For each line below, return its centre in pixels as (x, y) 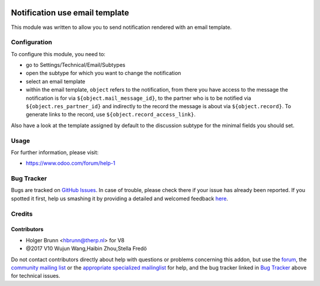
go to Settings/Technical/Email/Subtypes (76, 65)
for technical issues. (36, 276)
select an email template (55, 81)
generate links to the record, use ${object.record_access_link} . (111, 115)
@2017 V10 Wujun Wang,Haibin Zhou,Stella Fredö (87, 249)
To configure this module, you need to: (58, 54)
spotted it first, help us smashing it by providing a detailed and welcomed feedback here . (119, 199)
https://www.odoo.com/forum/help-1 (71, 163)
